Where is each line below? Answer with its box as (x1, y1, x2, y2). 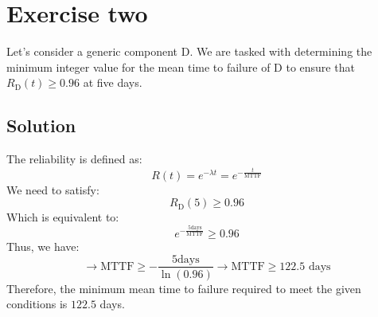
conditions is (6, 295, 68, 312)
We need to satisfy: (6, 181, 99, 198)
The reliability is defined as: (6, 151, 142, 167)
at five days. (83, 74, 142, 91)
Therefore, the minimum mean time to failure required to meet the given (6, 280, 361, 296)
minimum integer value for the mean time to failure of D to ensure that (6, 58, 355, 75)
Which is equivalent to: (6, 209, 119, 225)
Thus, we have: (6, 237, 80, 254)
